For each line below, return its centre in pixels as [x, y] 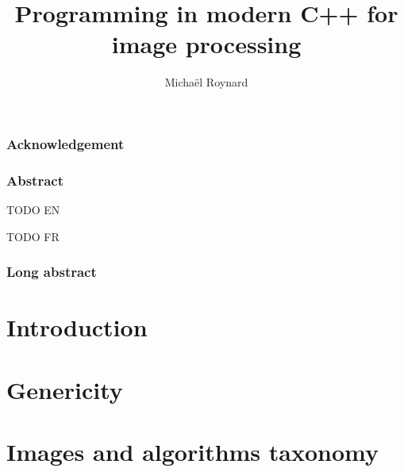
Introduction [77, 327]
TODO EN [33, 210]
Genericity [65, 389]
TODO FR [33, 236]
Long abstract [52, 272]
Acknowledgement [65, 143]
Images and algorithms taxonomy [192, 452]
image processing [206, 44]
